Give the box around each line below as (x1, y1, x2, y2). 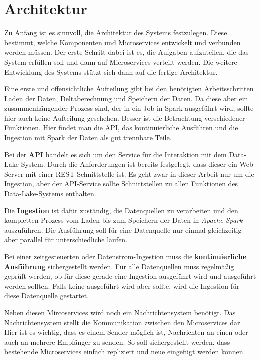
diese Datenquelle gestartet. (4, 290, 89, 301)
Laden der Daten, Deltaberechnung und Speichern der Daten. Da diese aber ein (4, 93, 248, 103)
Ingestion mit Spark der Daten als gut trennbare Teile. (4, 132, 172, 143)
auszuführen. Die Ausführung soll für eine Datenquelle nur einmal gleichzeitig (4, 224, 242, 235)
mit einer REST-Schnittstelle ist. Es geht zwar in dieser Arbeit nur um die (25, 168, 254, 179)
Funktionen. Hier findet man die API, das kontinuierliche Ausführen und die (4, 122, 238, 133)
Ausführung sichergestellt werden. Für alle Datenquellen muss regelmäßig (4, 261, 234, 271)
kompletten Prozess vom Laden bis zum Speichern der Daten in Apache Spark (4, 215, 243, 225)
